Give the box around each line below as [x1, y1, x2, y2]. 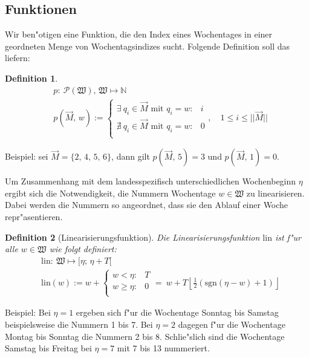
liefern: [5, 51, 30, 64]
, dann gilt [111, 150, 150, 163]
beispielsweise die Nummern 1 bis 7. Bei [5, 318, 153, 331]
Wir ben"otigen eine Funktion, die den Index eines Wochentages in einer [5, 28, 273, 41]
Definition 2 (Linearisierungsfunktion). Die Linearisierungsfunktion [5, 230, 260, 243]
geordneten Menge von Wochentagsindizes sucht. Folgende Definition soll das [5, 39, 290, 52]
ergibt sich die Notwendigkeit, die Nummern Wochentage [5, 186, 216, 199]
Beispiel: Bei [5, 306, 51, 319]
